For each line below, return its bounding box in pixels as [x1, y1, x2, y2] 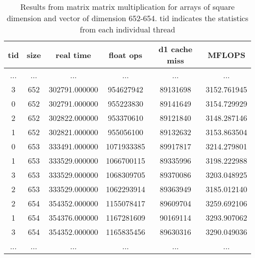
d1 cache [158, 43, 193, 55]
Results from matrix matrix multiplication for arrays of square [20, 1, 235, 12]
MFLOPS [207, 49, 246, 60]
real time [55, 49, 91, 60]
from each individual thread [79, 24, 176, 35]
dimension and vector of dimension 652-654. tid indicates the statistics [6, 12, 249, 24]
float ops [108, 49, 143, 60]
